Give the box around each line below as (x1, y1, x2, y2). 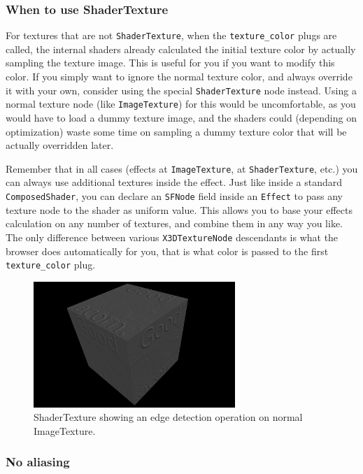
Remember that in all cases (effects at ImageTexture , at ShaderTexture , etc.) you (6, 161, 358, 175)
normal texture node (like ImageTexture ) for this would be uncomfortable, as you (6, 96, 356, 111)
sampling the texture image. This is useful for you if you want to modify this (6, 55, 335, 70)
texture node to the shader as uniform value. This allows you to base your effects (6, 202, 353, 217)
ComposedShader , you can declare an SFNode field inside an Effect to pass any (6, 189, 343, 203)
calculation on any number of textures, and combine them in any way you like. (6, 216, 343, 231)
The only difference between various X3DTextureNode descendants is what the (6, 229, 339, 244)
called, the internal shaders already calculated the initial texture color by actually (6, 41, 356, 56)
